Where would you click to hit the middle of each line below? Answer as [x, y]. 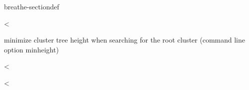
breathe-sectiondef [32, 6]
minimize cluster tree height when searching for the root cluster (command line [124, 40]
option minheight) [32, 49]
